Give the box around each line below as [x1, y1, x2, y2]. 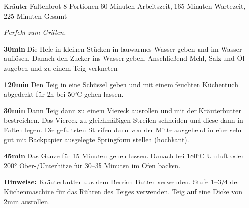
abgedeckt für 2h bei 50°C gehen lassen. [4, 89, 124, 99]
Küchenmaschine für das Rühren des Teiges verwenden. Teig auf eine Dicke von [4, 186, 243, 196]
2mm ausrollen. [4, 196, 50, 206]
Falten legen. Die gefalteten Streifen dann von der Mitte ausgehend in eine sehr [4, 124, 243, 134]
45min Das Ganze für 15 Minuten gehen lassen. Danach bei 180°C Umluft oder [4, 151, 244, 161]
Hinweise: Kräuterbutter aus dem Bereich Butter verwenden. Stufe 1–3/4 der [4, 177, 240, 187]
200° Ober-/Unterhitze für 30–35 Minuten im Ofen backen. [4, 160, 181, 170]
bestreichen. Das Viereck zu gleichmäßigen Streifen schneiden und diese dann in [4, 115, 243, 125]
